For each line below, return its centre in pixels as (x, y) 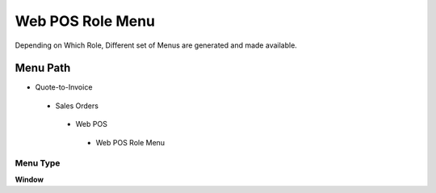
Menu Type (38, 163)
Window (29, 179)
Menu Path (43, 68)
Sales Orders (77, 106)
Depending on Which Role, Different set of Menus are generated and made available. (156, 45)
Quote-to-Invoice (64, 87)
